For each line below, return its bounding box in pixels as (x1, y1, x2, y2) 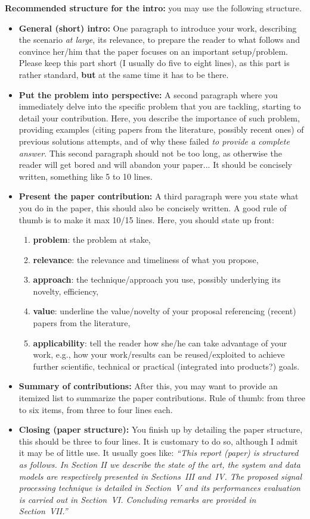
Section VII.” (18, 505, 68, 517)
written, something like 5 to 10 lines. (18, 170, 153, 182)
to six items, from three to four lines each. (18, 403, 173, 415)
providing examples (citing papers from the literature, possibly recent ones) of (18, 123, 304, 136)
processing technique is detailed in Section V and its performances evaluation (18, 482, 300, 494)
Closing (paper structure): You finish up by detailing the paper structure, (18, 423, 303, 436)
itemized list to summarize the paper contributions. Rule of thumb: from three (18, 392, 305, 404)
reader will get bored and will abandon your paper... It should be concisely (18, 158, 292, 171)
